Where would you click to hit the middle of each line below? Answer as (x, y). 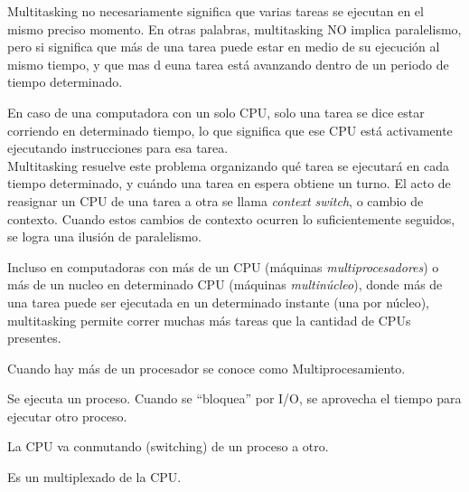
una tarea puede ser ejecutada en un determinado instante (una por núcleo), (218, 302)
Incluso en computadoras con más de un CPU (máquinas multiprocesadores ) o (223, 266)
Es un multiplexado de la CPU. (94, 477)
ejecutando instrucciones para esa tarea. (118, 148)
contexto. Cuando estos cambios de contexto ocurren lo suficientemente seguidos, (231, 218)
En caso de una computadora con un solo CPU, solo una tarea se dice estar (216, 112)
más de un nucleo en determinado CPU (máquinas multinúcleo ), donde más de (225, 284)
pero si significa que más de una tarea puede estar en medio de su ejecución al (224, 47)
